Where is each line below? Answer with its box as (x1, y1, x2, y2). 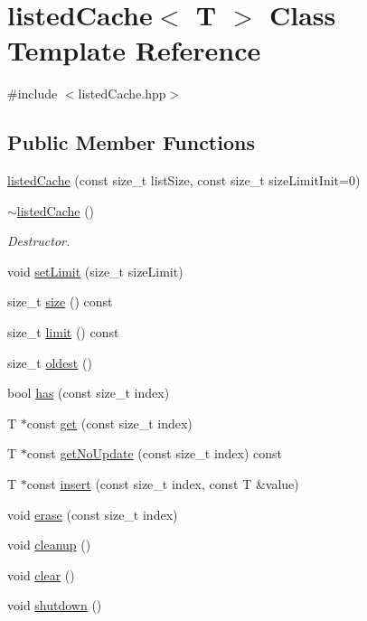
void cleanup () (7, 535, 91, 554)
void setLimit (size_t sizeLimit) (7, 261, 183, 280)
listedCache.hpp (78, 84, 166, 103)
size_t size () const (7, 292, 113, 311)
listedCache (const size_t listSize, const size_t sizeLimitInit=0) (7, 171, 361, 190)
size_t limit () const (7, 323, 119, 342)
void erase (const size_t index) (7, 504, 178, 523)
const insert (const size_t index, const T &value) (26, 475, 299, 494)
